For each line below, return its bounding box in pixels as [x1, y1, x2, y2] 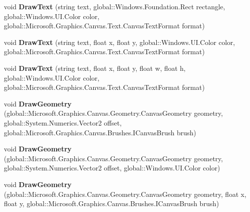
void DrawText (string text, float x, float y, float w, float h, [4, 63, 186, 73]
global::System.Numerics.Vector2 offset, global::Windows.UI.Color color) [4, 163, 220, 173]
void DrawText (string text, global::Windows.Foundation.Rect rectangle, [4, 1, 225, 11]
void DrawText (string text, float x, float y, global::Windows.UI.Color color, [4, 37, 235, 47]
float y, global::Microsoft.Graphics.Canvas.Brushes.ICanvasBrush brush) [4, 198, 219, 209]
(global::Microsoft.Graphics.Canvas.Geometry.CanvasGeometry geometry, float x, [4, 189, 247, 199]
